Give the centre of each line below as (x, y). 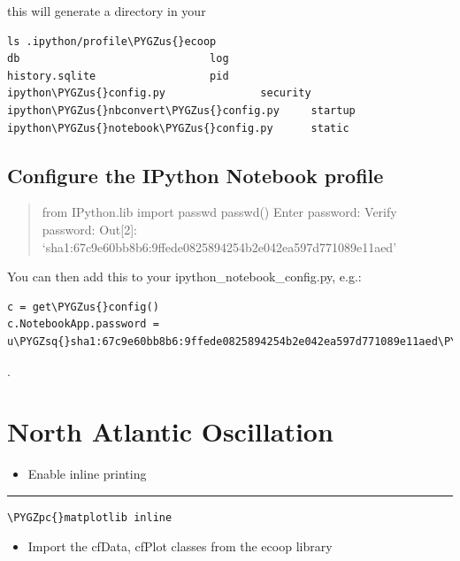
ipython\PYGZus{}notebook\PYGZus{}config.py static (178, 128)
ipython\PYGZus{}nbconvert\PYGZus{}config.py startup (181, 110)
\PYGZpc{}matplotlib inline (90, 517)
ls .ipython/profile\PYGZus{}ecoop (112, 41)
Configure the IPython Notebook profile (195, 175)
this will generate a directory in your (107, 11)
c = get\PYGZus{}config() (83, 307)
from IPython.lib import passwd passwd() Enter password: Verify (219, 212)
